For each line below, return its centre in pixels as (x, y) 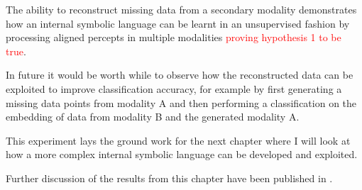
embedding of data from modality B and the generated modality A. (153, 117)
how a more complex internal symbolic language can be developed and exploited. (182, 154)
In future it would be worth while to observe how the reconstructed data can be (180, 75)
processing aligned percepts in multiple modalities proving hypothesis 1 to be (174, 37)
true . (16, 51)
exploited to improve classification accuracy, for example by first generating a (174, 88)
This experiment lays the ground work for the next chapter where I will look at (178, 140)
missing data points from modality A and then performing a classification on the (181, 102)
